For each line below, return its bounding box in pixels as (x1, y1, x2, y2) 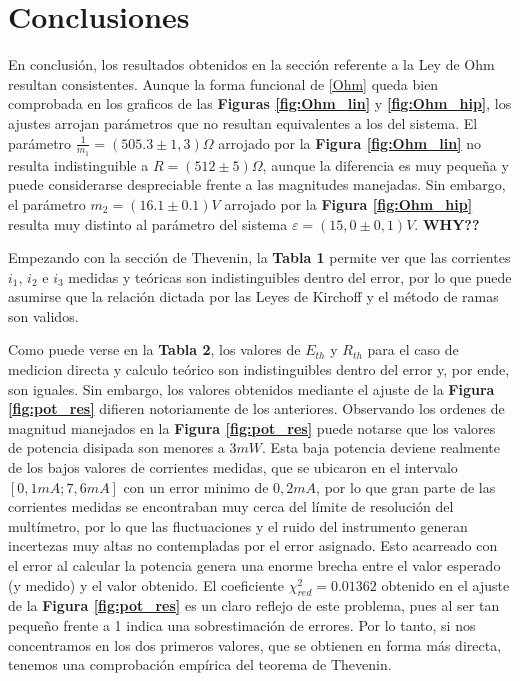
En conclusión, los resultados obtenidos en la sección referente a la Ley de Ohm (8, 54, 495, 75)
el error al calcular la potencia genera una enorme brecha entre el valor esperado (8, 555, 501, 576)
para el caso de (367, 339, 459, 360)
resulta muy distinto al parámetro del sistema (8, 213, 288, 234)
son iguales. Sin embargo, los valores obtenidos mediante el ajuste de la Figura (8, 378, 495, 399)
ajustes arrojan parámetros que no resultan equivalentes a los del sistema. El (8, 112, 478, 133)
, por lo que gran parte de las (316, 476, 496, 497)
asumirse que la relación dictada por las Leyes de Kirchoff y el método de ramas (8, 286, 499, 307)
